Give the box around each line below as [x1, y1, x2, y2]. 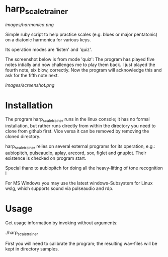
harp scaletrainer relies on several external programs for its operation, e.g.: [5, 143, 155, 151]
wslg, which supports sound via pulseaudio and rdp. [5, 185, 114, 191]
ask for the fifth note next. [5, 72, 59, 78]
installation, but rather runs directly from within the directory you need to [5, 123, 156, 129]
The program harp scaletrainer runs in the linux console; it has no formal [5, 116, 150, 123]
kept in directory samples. [5, 245, 59, 252]
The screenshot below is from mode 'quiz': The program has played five [5, 56, 155, 62]
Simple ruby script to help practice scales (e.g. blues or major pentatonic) [5, 31, 157, 37]
